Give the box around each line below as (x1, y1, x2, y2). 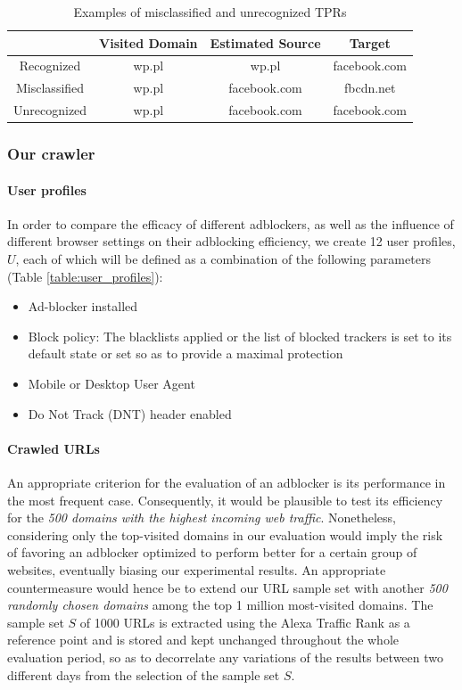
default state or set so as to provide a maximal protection (28, 344, 343, 363)
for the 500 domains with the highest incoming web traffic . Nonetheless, (7, 508, 397, 527)
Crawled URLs (7, 439, 100, 457)
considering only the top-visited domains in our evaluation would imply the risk (7, 525, 443, 544)
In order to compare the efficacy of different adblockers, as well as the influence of (7, 214, 454, 233)
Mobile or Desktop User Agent (28, 374, 195, 393)
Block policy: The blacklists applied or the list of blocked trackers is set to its (28, 326, 452, 345)
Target (349, 33, 391, 52)
